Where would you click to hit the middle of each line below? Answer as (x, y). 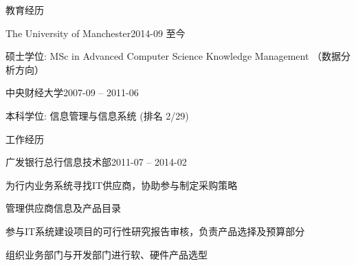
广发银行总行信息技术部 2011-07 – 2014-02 (96, 162)
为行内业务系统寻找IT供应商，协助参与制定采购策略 (122, 185)
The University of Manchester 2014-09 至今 (96, 33)
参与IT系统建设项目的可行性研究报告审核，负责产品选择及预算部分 (155, 231)
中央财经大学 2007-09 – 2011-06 (72, 92)
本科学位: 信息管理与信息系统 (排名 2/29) (97, 115)
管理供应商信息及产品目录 (63, 208)
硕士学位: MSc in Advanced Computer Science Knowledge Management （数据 (174, 56)
